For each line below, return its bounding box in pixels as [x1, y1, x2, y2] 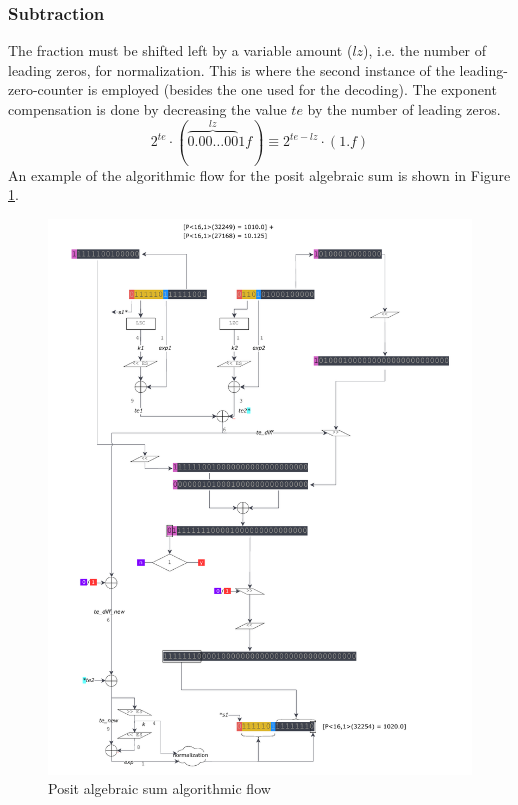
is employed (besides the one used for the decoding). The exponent [87, 79, 497, 100]
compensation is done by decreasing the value [8, 99, 287, 119]
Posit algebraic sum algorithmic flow [48, 778, 271, 799]
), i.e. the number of [363, 40, 487, 61]
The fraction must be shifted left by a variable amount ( [8, 40, 353, 61]
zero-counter [8, 79, 84, 100]
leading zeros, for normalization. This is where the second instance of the [8, 59, 455, 80]
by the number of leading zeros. [307, 99, 501, 119]
